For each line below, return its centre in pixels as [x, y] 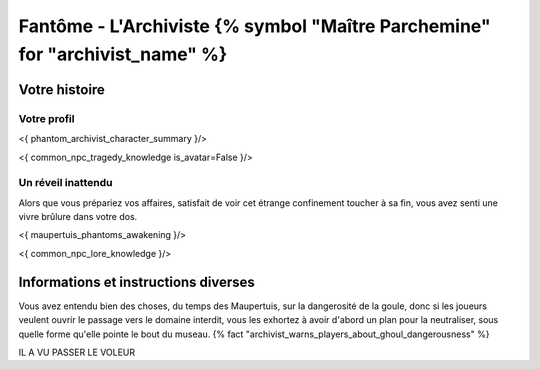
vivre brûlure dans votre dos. [78, 217]
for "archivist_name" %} [123, 54]
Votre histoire [61, 89]
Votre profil [46, 118]
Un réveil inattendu [65, 183]
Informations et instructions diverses [136, 281]
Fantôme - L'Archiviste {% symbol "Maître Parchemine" [254, 26]
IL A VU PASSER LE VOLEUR [77, 352]
